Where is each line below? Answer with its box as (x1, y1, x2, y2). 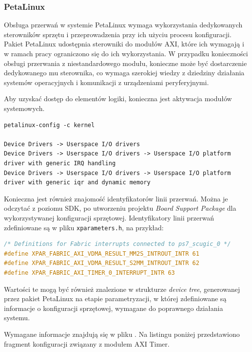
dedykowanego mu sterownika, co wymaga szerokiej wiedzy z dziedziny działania (4, 67, 245, 78)
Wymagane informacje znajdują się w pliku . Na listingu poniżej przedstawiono (4, 329, 240, 339)
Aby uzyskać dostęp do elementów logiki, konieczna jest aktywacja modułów (4, 93, 232, 104)
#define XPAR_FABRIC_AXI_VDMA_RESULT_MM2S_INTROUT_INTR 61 (4, 250, 199, 257)
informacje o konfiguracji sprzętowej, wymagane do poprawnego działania (4, 303, 223, 313)
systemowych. (4, 103, 45, 113)
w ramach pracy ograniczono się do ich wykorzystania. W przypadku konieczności (4, 48, 248, 58)
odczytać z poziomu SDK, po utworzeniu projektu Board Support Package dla (4, 203, 236, 213)
